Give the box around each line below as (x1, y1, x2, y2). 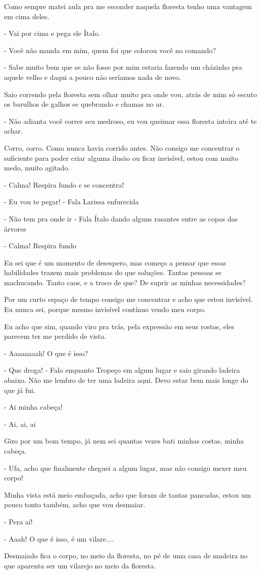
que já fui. (4, 384, 35, 395)
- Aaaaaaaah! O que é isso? (4, 347, 88, 358)
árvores (4, 223, 26, 234)
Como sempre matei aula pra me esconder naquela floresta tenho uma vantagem (4, 1, 252, 11)
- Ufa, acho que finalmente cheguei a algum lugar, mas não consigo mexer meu (4, 462, 247, 473)
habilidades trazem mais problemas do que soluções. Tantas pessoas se (4, 267, 222, 278)
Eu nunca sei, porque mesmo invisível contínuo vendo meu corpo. (4, 304, 206, 315)
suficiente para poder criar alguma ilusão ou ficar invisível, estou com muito (4, 152, 239, 163)
